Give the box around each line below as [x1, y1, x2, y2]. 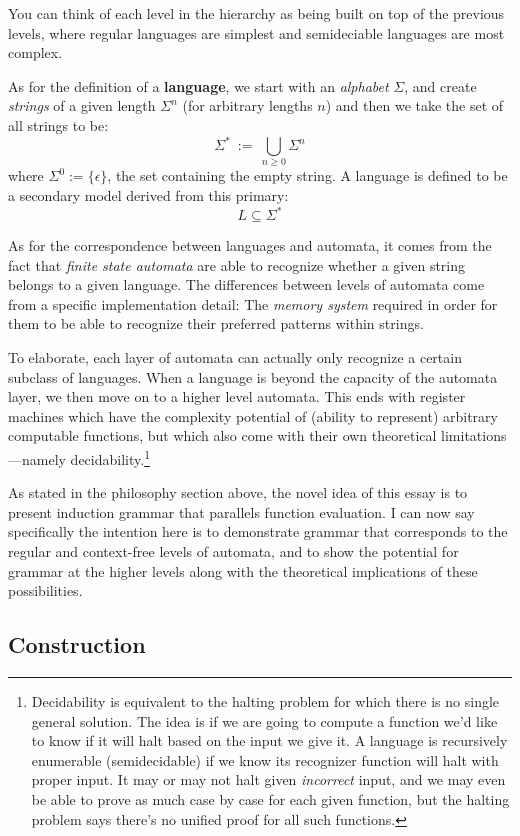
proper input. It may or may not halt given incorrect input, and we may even [31, 769, 506, 790]
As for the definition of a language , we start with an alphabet [8, 75, 389, 96]
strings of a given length [8, 95, 156, 116]
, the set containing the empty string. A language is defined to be [107, 165, 508, 186]
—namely [8, 448, 66, 469]
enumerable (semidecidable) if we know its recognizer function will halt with [31, 749, 499, 770]
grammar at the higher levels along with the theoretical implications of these [8, 560, 478, 581]
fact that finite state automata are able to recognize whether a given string [8, 254, 466, 275]
